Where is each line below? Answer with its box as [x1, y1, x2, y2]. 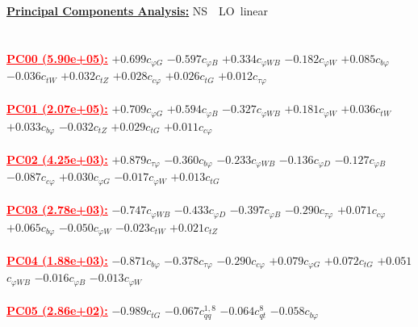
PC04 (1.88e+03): [6, 251, 108, 268]
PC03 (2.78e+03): [6, 201, 108, 218]
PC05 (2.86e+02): [6, 302, 108, 319]
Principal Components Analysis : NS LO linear [6, 2, 269, 19]
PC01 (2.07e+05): [6, 100, 108, 117]
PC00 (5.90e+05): [6, 49, 108, 66]
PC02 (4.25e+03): [6, 150, 108, 167]
